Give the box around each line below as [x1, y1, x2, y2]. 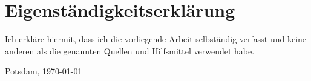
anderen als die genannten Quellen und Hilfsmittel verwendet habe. [5, 44, 255, 57]
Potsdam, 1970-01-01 [5, 65, 82, 77]
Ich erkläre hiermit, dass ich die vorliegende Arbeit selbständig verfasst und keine [5, 33, 307, 45]
